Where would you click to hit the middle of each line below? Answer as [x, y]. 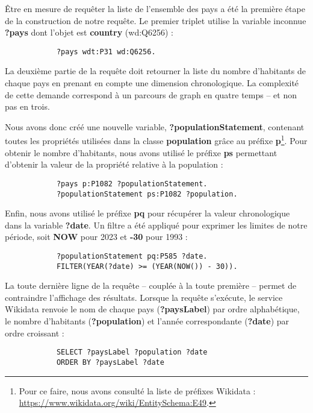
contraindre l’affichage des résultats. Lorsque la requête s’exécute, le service [144, 297]
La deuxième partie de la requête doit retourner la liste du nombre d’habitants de [155, 71]
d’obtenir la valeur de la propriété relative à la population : [114, 164]
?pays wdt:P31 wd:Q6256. [106, 52]
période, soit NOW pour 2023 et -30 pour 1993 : [96, 237]
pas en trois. [27, 106]
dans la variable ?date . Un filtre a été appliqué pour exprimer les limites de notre [156, 225]
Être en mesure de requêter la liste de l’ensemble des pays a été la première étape [155, 8]
